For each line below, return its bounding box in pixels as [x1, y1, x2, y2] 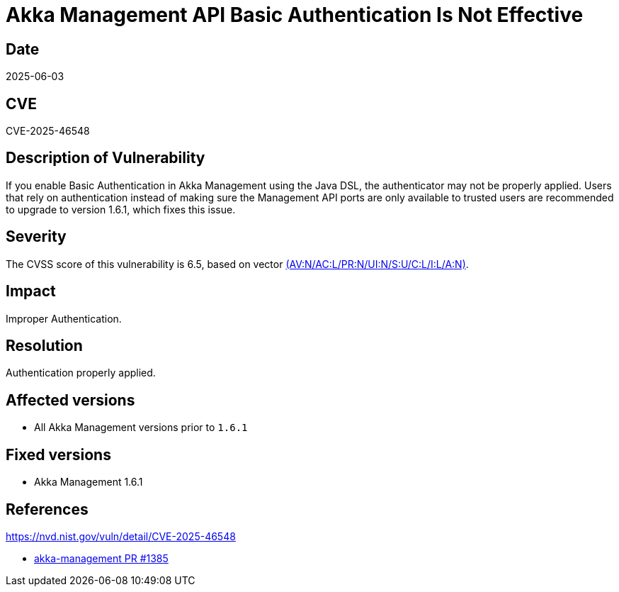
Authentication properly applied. [6, 367, 156, 379]
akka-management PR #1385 [34, 552, 169, 564]
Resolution [6, 336, 83, 354]
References [6, 500, 89, 518]
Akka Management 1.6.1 [34, 476, 143, 488]
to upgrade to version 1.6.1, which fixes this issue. [6, 203, 236, 216]
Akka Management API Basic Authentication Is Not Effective [6, 3, 584, 27]
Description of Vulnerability [6, 149, 205, 167]
